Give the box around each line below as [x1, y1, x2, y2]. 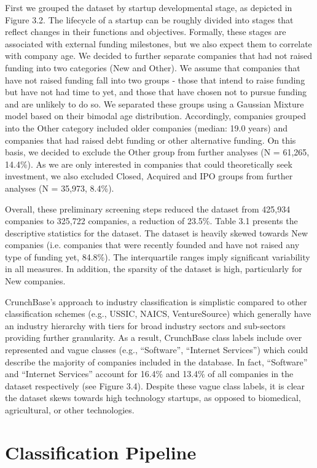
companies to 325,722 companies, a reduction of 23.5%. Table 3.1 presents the [5, 214, 298, 227]
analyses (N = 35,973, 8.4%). [5, 181, 114, 194]
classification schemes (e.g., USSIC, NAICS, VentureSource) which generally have [5, 307, 311, 320]
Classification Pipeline [5, 439, 197, 464]
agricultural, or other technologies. [5, 404, 135, 416]
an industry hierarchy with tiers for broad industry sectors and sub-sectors [5, 319, 286, 332]
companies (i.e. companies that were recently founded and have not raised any [5, 238, 300, 251]
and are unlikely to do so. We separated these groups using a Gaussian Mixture [5, 97, 304, 110]
